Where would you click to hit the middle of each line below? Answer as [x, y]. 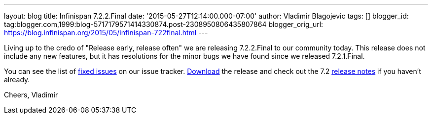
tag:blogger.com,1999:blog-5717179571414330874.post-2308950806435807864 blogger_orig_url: [164, 24]
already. [17, 80]
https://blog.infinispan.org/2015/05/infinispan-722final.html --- [106, 33]
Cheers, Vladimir [31, 95]
